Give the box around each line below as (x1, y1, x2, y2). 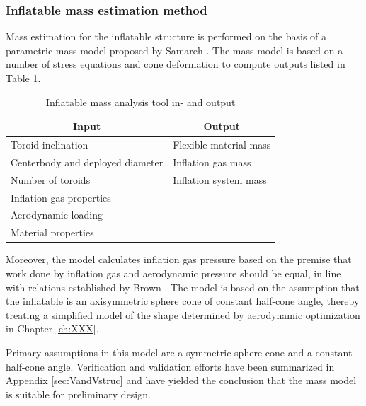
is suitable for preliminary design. (6, 386, 151, 401)
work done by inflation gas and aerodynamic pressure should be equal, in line (6, 265, 341, 280)
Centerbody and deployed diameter (11, 154, 164, 169)
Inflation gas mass (173, 154, 251, 169)
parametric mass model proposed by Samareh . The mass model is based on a (6, 42, 343, 57)
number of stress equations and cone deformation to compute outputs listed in (6, 57, 345, 71)
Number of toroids (11, 172, 91, 187)
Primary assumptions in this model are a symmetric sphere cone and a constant (6, 344, 353, 359)
